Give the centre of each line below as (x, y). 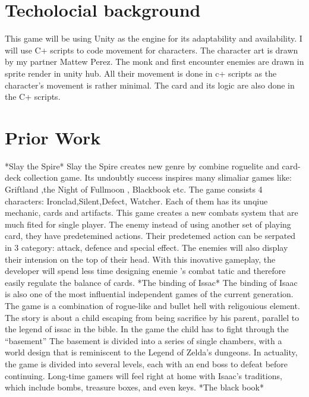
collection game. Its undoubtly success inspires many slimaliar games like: (157, 177)
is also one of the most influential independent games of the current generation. (149, 294)
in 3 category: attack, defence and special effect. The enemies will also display (146, 247)
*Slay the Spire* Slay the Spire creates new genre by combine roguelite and (142, 166)
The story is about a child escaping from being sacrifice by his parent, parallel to (152, 317)
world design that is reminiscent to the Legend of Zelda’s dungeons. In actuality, (151, 352)
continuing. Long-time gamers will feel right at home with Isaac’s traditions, (144, 375)
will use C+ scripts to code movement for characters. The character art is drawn (152, 50)
